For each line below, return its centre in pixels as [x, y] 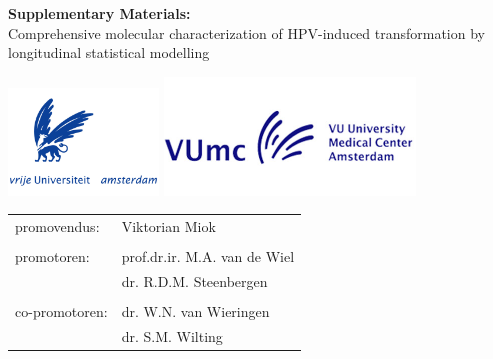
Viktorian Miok [168, 226]
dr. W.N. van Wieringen [195, 311]
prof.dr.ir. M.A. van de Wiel [208, 256]
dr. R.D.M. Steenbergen [194, 281]
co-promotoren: [61, 311]
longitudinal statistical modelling [109, 52]
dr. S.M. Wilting [172, 335]
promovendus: [57, 226]
